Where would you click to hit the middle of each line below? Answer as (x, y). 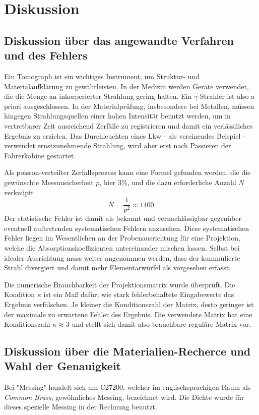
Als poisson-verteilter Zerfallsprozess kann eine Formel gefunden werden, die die (127, 172)
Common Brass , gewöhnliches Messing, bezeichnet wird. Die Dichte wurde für (124, 397)
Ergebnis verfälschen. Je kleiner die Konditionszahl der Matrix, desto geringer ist (129, 304)
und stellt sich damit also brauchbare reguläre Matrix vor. (161, 324)
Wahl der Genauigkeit (62, 366)
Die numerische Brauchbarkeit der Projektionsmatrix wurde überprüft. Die (120, 284)
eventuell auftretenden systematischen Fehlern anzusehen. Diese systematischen (126, 228)
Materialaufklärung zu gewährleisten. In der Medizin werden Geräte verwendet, (126, 86)
